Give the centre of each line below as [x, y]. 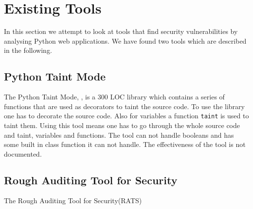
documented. [23, 153]
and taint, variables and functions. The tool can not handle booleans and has [119, 135]
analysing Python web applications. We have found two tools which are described [125, 40]
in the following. [28, 50]
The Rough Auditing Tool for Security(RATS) [73, 200]
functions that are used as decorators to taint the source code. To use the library [124, 106]
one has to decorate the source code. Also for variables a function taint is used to [126, 116]
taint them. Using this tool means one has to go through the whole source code [122, 125]
